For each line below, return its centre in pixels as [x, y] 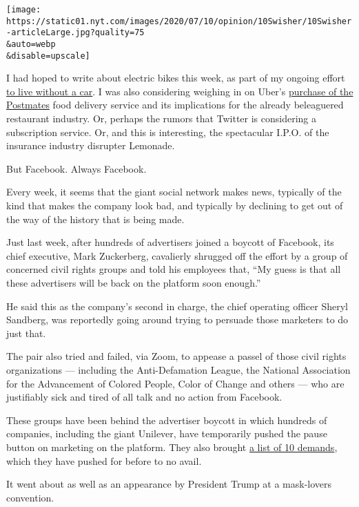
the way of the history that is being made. [95, 219]
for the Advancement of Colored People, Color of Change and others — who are [175, 383]
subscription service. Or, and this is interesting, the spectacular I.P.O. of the [168, 132]
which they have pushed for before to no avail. [104, 460]
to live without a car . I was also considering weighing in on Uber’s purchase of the [180, 91]
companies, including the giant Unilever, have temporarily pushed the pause [167, 433]
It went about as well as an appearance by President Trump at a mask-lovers [169, 484]
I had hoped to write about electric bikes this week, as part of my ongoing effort [176, 78]
